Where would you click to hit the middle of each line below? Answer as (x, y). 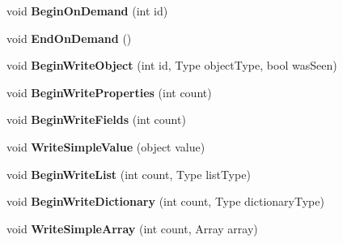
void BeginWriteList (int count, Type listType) (129, 174)
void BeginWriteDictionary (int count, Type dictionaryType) (165, 201)
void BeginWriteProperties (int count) (109, 92)
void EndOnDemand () (69, 38)
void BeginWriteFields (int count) (96, 119)
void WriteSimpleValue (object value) (106, 146)
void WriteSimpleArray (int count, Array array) (132, 228)
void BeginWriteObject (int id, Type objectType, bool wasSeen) (172, 65)
